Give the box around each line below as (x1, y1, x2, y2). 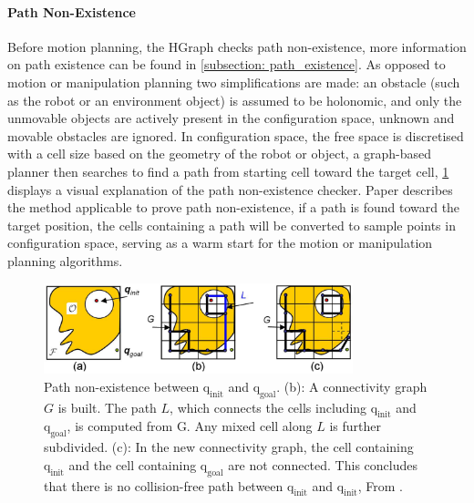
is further (329, 416, 381, 436)
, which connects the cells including (170, 397, 367, 416)
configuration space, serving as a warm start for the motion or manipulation (7, 233, 433, 252)
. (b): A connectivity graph (276, 376, 428, 395)
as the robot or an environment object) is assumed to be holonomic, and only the (7, 90, 462, 109)
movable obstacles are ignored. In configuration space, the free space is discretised (7, 126, 464, 145)
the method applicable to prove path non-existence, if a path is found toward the (7, 198, 460, 217)
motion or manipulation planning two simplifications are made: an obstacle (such (7, 72, 460, 91)
